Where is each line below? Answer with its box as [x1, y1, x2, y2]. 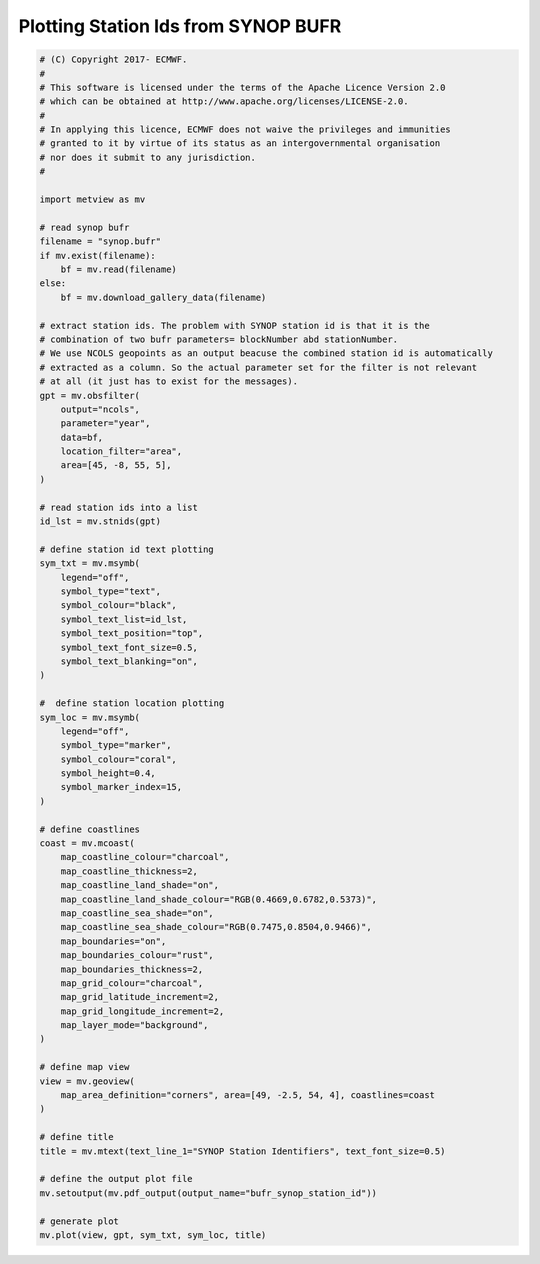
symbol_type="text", [60, 585, 162, 597]
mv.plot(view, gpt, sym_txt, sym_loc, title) [39, 1229, 267, 1240]
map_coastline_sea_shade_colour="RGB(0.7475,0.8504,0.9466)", [60, 921, 372, 933]
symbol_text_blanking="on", [60, 655, 199, 667]
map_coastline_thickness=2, [60, 865, 199, 877]
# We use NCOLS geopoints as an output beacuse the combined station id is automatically [39, 348, 494, 359]
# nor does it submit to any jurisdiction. [39, 151, 257, 163]
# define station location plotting [39, 698, 225, 709]
